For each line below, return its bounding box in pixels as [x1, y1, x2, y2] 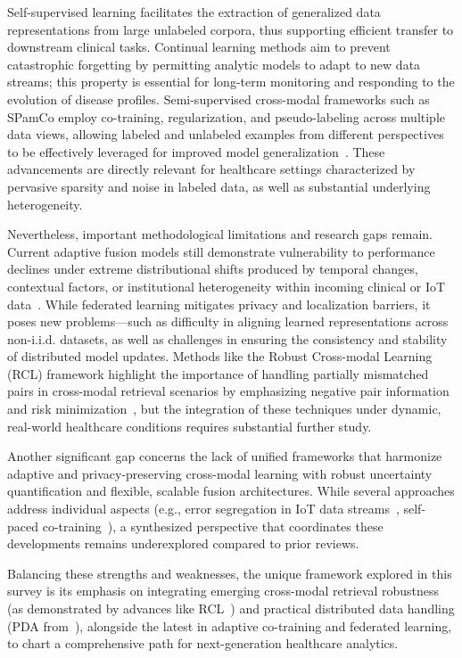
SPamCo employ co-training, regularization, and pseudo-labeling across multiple [7, 107, 446, 126]
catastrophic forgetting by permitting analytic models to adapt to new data [7, 54, 421, 73]
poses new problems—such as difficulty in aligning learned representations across [7, 312, 449, 331]
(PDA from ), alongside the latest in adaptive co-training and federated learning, [7, 616, 452, 635]
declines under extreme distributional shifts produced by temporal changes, [7, 259, 418, 278]
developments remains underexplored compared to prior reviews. [7, 534, 359, 553]
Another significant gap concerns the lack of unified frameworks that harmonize [7, 447, 442, 465]
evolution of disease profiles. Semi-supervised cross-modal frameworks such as [7, 89, 430, 108]
